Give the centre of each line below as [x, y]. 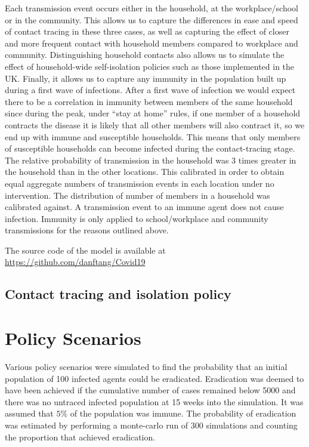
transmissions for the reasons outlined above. [87, 230]
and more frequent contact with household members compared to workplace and [152, 43]
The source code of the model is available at [85, 250]
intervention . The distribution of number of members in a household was [137, 195]
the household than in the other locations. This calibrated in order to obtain [145, 172]
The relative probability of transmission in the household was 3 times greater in [151, 160]
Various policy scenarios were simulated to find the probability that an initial [146, 366]
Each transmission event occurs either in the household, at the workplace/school [152, 8]
